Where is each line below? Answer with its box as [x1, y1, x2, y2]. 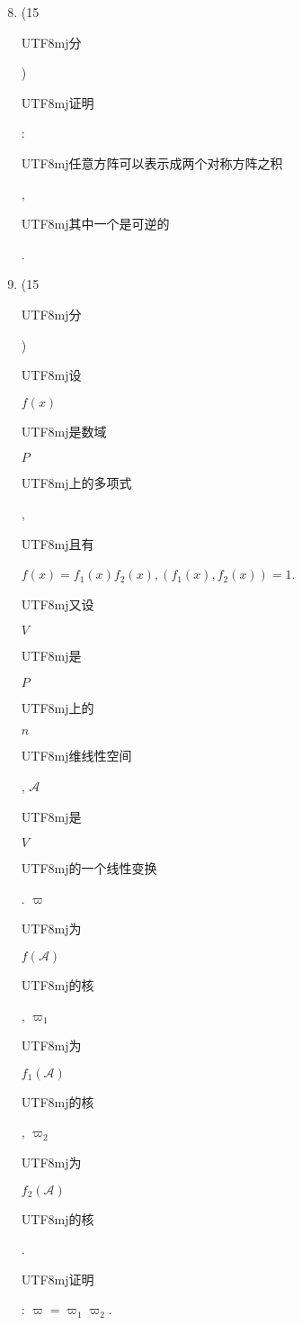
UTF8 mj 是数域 [21, 421, 107, 440]
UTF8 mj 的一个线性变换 [21, 859, 157, 878]
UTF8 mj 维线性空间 [21, 746, 132, 765]
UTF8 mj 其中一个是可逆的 [21, 214, 170, 233]
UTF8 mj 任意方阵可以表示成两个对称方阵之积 [21, 153, 283, 172]
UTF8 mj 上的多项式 [21, 473, 132, 492]
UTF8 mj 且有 [21, 534, 94, 553]
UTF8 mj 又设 [21, 594, 94, 613]
